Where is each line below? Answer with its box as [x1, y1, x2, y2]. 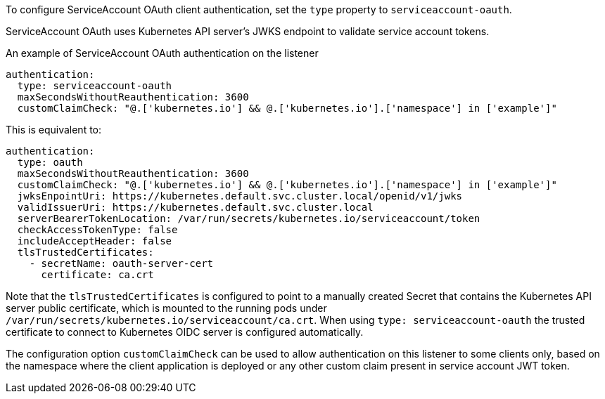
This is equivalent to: [6, 124, 102, 136]
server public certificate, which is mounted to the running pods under [6, 302, 327, 314]
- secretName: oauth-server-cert [29, 258, 214, 269]
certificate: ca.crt [41, 269, 154, 280]
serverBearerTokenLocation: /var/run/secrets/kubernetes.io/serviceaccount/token [17, 213, 480, 224]
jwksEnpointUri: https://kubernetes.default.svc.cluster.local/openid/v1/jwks [17, 190, 463, 202]
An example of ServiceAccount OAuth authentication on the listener [6, 47, 319, 59]
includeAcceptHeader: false [17, 235, 172, 247]
